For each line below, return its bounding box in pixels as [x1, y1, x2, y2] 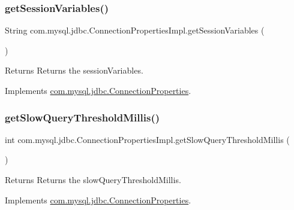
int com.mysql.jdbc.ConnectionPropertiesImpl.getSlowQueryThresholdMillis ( [5, 133, 290, 145]
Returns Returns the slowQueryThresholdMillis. [5, 174, 181, 185]
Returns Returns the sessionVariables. [5, 64, 143, 77]
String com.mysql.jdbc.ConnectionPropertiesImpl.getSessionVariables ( [5, 24, 265, 36]
